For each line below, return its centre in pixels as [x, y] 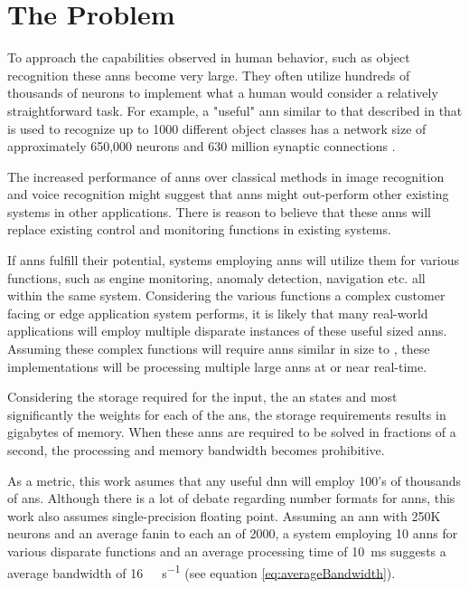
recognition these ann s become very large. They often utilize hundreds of [209, 75]
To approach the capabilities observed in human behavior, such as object [209, 57]
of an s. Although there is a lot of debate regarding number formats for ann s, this [231, 498]
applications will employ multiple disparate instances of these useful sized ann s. [227, 331]
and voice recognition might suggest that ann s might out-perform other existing [228, 194]
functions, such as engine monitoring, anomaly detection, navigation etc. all [216, 277]
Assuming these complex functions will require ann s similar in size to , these [219, 349]
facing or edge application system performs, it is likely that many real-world [218, 313]
